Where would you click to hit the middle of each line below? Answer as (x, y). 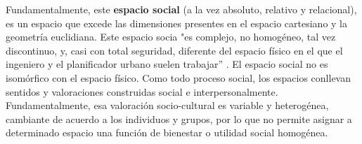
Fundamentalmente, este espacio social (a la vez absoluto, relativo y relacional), (181, 9)
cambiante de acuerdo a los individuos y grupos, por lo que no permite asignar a (179, 118)
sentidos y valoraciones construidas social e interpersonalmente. (142, 91)
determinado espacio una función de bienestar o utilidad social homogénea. (167, 132)
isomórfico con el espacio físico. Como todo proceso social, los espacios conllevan (179, 77)
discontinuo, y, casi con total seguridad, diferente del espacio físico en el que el (174, 50)
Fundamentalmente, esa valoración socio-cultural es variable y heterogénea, (167, 105)
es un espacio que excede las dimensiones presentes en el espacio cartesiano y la (176, 23)
